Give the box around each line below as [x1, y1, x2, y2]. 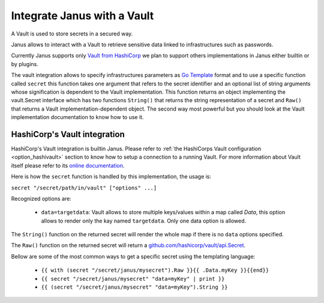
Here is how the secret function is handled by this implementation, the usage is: [11, 173, 212, 180]
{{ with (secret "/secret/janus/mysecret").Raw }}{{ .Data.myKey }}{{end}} [41, 267, 269, 274]
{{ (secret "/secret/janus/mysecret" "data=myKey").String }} [41, 284, 228, 291]
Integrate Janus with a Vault [11, 9, 154, 22]
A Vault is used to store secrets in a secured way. [11, 30, 133, 37]
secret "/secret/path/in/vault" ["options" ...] [11, 184, 157, 191]
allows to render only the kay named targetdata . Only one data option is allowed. [41, 217, 247, 224]
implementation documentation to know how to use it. [11, 114, 144, 121]
